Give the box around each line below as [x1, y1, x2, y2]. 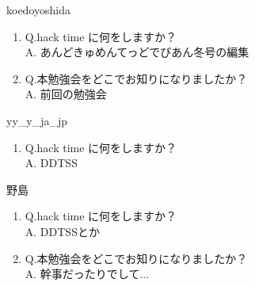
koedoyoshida [6, 2, 70, 17]
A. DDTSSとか [25, 223, 100, 239]
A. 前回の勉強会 [25, 86, 107, 102]
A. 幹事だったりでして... [25, 265, 150, 282]
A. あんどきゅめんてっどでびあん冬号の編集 [25, 44, 249, 60]
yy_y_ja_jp [6, 112, 68, 128]
